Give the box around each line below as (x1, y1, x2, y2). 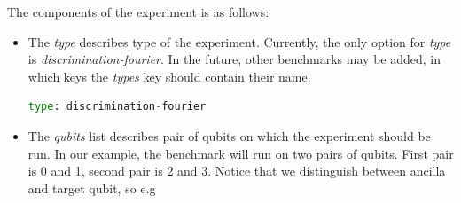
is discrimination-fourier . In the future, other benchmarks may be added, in (27, 50, 441, 68)
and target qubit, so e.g (27, 178, 156, 197)
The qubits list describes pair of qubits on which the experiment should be (27, 126, 431, 144)
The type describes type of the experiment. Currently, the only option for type (27, 32, 451, 51)
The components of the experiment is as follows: (7, 3, 270, 20)
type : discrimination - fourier (27, 100, 207, 113)
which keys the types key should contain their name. (27, 66, 311, 85)
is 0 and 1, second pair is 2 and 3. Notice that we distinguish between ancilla (27, 161, 446, 180)
